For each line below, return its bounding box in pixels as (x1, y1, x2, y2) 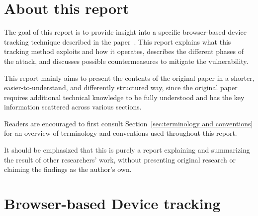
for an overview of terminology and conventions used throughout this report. (4, 128, 237, 138)
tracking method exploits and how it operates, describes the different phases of (4, 46, 244, 56)
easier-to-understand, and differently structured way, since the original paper (4, 82, 238, 93)
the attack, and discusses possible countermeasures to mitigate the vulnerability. (4, 55, 249, 66)
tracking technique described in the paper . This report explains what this (4, 36, 231, 47)
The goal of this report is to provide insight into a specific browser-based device (4, 27, 247, 37)
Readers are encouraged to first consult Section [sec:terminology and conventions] (4, 118, 253, 128)
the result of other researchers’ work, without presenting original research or (4, 154, 236, 164)
